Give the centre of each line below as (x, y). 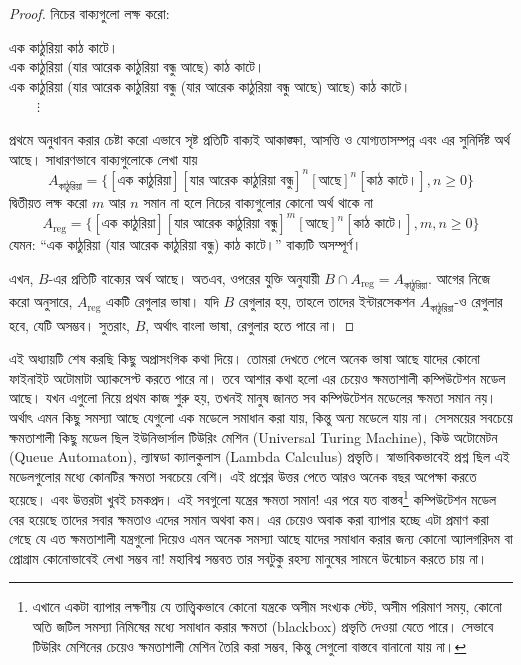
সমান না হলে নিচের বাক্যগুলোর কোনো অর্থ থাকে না (258, 202)
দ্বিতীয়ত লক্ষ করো (48, 202)
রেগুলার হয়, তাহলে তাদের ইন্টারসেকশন (327, 301)
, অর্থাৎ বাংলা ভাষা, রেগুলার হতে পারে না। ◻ (249, 324)
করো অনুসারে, (41, 301)
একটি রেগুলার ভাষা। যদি (162, 301)
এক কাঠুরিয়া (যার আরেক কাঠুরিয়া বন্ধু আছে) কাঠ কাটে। (137, 66)
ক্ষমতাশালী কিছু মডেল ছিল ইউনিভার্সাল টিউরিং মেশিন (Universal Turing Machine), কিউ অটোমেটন (253, 436)
